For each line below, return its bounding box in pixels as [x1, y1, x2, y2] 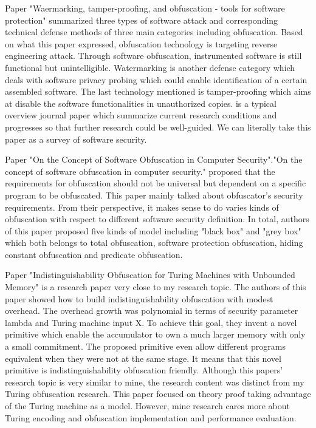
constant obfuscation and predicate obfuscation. [5, 248, 183, 260]
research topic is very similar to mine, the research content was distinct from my [5, 375, 304, 388]
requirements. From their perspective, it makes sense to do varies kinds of [5, 200, 279, 213]
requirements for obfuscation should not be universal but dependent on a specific [5, 177, 306, 189]
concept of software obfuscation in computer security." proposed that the [5, 165, 275, 177]
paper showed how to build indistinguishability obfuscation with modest [5, 292, 273, 305]
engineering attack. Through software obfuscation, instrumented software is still [5, 49, 302, 62]
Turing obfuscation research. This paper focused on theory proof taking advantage [5, 387, 311, 400]
